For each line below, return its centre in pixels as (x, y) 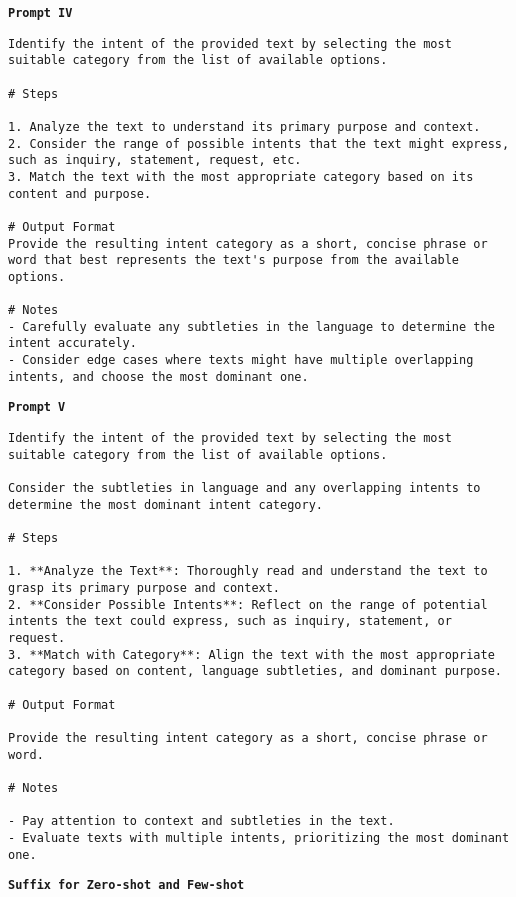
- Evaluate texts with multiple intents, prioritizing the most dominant (259, 837)
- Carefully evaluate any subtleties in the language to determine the (251, 326)
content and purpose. (80, 193)
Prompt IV (40, 13)
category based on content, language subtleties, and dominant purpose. (255, 671)
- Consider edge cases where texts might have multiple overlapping (241, 360)
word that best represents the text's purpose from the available (234, 260)
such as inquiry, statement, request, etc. (155, 160)
